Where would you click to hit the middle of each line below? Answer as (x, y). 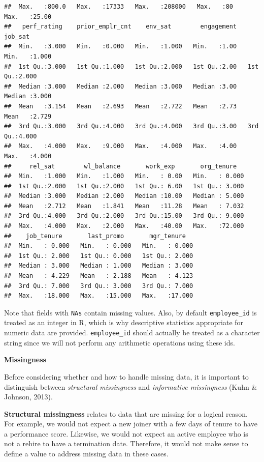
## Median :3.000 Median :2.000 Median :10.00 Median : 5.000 (124, 196)
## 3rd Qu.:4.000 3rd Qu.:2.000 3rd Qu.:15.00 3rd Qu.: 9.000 (124, 216)
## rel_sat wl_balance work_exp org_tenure (121, 166)
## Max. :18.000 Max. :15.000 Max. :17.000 (99, 296)
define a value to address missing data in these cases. (86, 454)
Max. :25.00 (28, 17)
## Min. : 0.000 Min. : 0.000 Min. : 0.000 (99, 246)
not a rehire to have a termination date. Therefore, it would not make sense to (126, 443)
